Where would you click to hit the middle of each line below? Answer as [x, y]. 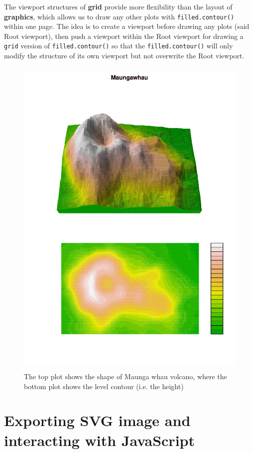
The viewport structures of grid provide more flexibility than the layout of [118, 6]
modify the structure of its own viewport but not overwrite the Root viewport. [124, 56]
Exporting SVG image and [97, 420]
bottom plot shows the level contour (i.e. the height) [104, 386]
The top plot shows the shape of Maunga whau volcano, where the [126, 376]
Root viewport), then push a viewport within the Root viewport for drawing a [124, 36]
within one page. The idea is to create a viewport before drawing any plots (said [127, 26]
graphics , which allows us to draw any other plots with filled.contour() [119, 16]
